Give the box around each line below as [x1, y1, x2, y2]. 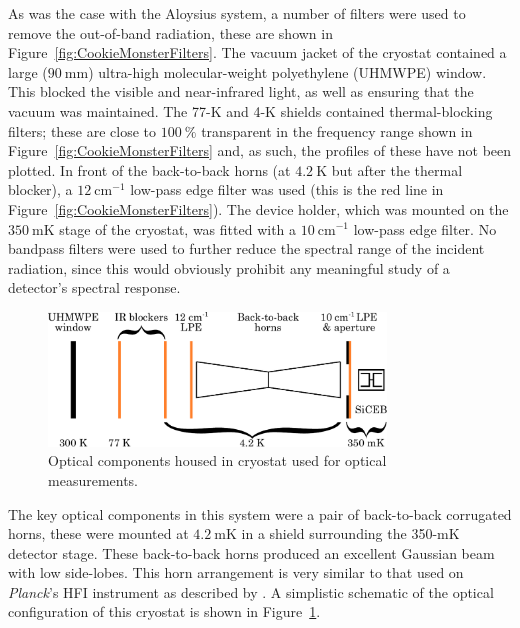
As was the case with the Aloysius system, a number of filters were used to [8, 3, 466, 23]
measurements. [48, 469, 139, 490]
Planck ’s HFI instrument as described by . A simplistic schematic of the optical [8, 581, 494, 602]
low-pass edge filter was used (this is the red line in [130, 179, 444, 200]
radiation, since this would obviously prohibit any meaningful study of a [8, 257, 450, 278]
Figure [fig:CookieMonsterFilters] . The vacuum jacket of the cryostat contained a [8, 42, 507, 63]
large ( [8, 61, 48, 82]
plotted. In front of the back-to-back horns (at [8, 159, 291, 180]
